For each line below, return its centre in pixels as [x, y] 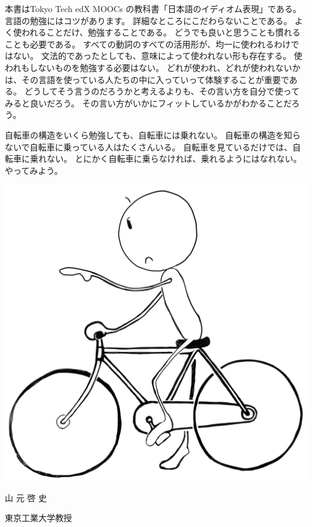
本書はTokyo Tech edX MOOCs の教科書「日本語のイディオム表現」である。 [153, 8]
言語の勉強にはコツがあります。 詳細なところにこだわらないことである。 [148, 20]
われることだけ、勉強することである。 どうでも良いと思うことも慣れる [161, 32]
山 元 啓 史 [26, 497]
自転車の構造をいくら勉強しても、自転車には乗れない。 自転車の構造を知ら [153, 134]
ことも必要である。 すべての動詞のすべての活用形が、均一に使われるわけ [148, 44]
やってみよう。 [34, 170]
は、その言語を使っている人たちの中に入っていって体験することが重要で [147, 79]
